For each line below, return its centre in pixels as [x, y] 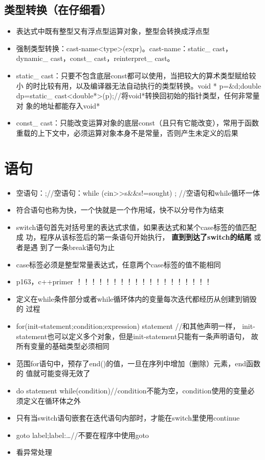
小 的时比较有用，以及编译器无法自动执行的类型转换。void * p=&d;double [139, 85]
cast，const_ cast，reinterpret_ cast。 [112, 58]
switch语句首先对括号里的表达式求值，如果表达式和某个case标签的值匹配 [136, 227]
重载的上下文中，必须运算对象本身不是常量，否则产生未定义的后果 [127, 132]
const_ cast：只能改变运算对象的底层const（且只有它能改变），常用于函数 [138, 123]
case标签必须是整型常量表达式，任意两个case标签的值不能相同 [118, 264]
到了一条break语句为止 [78, 247]
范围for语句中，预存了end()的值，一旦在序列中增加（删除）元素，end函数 [138, 363]
